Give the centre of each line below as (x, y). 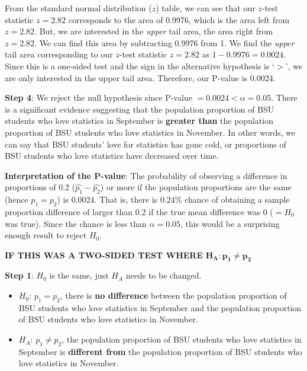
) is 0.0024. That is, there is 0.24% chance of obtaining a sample (173, 199)
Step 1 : (19, 275)
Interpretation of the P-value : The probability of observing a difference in (146, 175)
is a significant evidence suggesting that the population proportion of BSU (140, 109)
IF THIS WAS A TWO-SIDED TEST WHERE (104, 255)
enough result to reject (46, 235)
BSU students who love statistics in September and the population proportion (160, 307)
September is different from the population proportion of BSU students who (160, 351)
